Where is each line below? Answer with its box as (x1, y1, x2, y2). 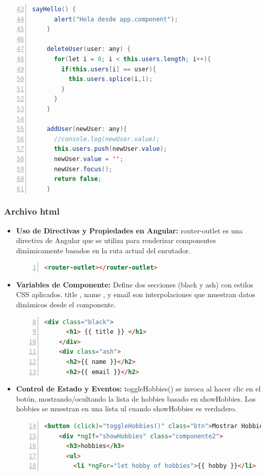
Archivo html (4, 205, 60, 218)
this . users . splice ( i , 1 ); (68, 75, 153, 83)
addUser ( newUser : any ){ (46, 125, 127, 133)
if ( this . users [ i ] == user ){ (61, 65, 156, 73)
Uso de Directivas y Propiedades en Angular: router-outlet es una (16, 225, 243, 235)
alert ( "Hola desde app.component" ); (54, 15, 178, 23)
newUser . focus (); (54, 165, 113, 173)
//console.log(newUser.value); (54, 135, 160, 143)
